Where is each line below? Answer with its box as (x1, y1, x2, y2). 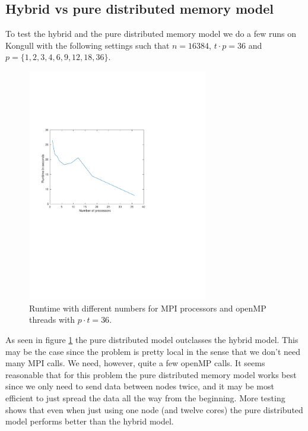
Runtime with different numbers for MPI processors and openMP (29, 301, 266, 314)
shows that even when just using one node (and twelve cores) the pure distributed (5, 403, 303, 416)
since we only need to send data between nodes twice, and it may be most (5, 380, 274, 392)
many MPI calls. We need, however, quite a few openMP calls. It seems (5, 357, 265, 369)
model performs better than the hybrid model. (5, 415, 174, 427)
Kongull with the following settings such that (5, 39, 170, 51)
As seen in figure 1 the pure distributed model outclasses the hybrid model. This (5, 333, 299, 345)
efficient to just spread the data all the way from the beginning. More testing (5, 391, 285, 404)
